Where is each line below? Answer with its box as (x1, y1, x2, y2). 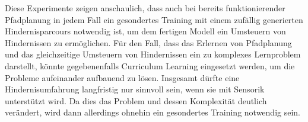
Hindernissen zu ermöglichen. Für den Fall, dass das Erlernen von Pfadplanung (5, 36, 292, 49)
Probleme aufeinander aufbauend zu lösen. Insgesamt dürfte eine (5, 71, 240, 84)
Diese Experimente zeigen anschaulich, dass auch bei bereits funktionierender (5, 2, 285, 14)
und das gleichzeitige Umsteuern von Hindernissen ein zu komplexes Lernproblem (5, 48, 301, 60)
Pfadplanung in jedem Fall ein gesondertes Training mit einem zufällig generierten (5, 13, 303, 25)
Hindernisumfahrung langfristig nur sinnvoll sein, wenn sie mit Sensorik (5, 83, 265, 95)
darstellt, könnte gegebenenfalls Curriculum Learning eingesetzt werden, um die (5, 59, 295, 72)
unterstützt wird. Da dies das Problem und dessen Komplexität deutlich (5, 94, 267, 107)
